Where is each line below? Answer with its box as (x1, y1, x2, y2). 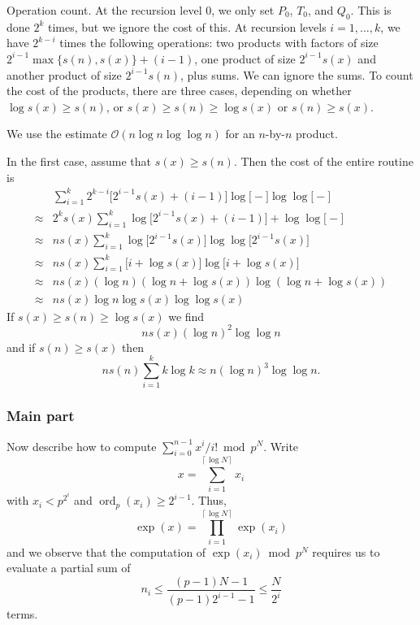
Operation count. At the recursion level (6, 2, 202, 18)
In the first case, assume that (6, 152, 152, 169)
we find (168, 307, 205, 324)
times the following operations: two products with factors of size (59, 34, 379, 51)
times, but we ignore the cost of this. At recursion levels (48, 18, 327, 35)
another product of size (6, 66, 122, 83)
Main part (6, 406, 75, 426)
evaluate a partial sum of (6, 559, 131, 576)
